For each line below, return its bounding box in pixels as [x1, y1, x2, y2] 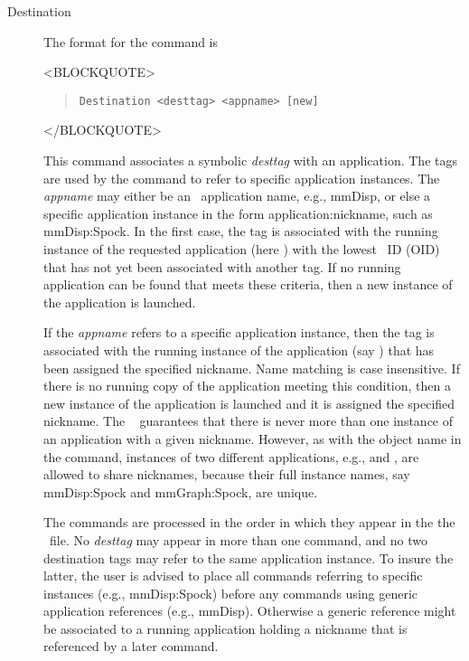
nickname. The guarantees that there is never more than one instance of [43, 411, 454, 430]
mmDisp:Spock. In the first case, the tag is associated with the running [43, 222, 438, 241]
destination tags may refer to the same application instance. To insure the [43, 548, 454, 567]
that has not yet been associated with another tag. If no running [43, 257, 401, 276]
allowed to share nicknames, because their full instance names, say [43, 465, 410, 484]
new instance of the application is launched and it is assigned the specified [43, 393, 455, 412]
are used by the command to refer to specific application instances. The [43, 168, 440, 187]
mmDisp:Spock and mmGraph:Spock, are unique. [43, 482, 318, 501]
